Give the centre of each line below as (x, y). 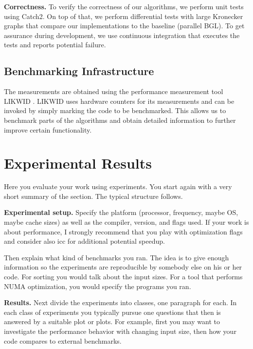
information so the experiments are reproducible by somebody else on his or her (123, 267)
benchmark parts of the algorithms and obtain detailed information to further (120, 120)
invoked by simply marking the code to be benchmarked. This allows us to (115, 110)
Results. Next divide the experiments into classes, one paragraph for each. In (120, 302)
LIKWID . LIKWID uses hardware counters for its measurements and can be (119, 101)
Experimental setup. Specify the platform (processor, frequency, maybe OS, (121, 212)
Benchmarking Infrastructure (79, 71)
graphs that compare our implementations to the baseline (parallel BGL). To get (124, 26)
